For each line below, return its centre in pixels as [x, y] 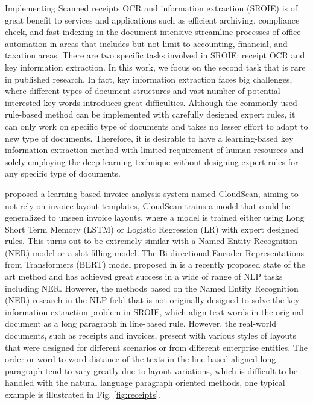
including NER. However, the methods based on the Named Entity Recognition [152, 288]
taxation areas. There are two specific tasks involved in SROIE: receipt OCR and [155, 55]
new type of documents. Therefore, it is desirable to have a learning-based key [149, 138]
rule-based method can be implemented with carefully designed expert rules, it [150, 114]
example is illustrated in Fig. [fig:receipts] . [83, 394]
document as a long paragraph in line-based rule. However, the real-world [141, 323]
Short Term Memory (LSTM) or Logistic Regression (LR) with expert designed [152, 229]
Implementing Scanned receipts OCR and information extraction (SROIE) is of [151, 8]
